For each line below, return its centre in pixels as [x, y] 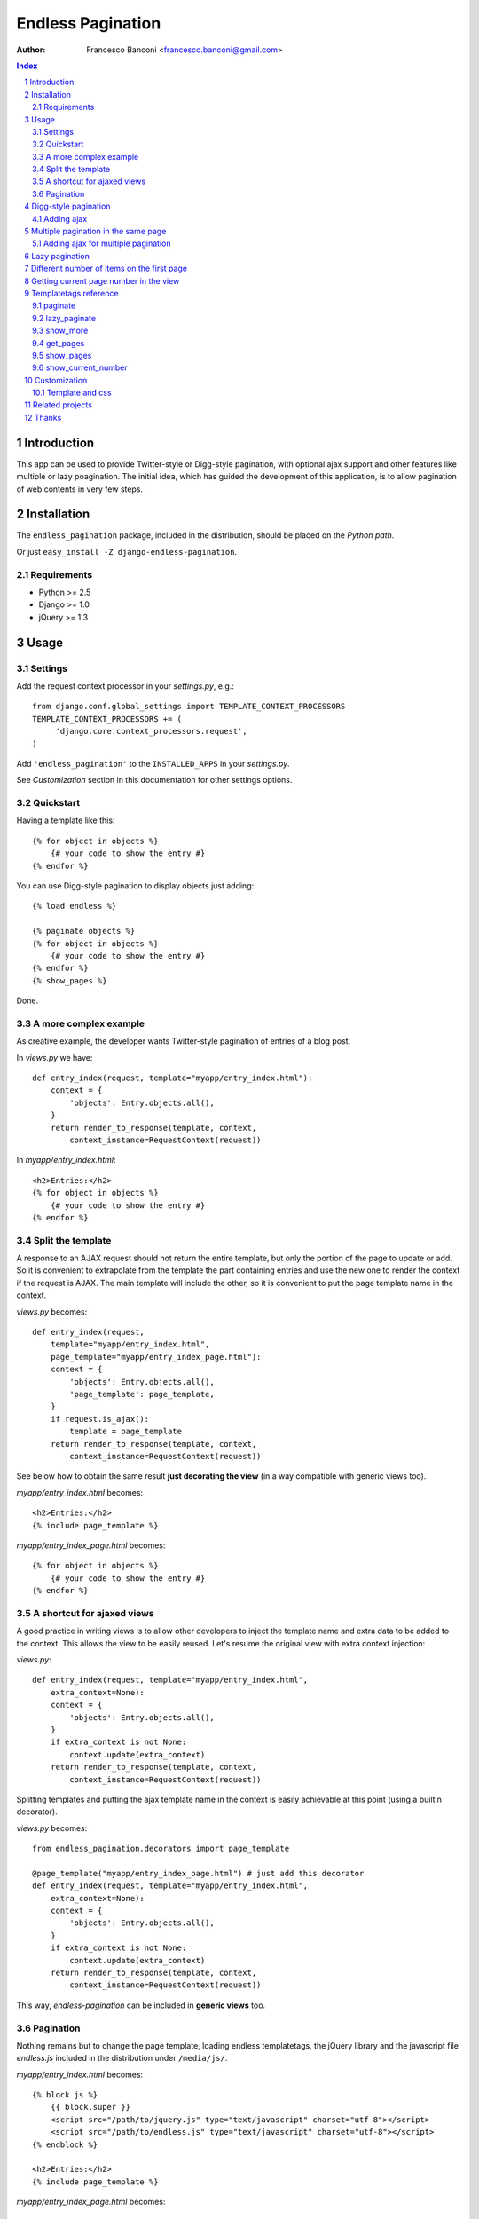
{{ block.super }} [90, 2107]
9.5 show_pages [62, 355]
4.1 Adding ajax [60, 218]
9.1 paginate [54, 305]
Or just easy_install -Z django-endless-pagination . [127, 551]
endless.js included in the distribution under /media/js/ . [122, 2058]
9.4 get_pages [59, 343]
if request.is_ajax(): [100, 1419]
